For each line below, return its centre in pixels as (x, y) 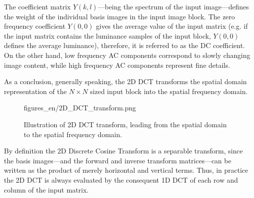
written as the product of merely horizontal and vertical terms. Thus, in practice (126, 170)
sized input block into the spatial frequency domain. (169, 91)
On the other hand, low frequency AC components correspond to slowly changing (127, 55)
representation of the (35, 91)
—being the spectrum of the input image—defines (173, 6)
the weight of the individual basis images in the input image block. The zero (120, 16)
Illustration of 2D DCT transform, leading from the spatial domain (125, 124)
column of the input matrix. (46, 189)
